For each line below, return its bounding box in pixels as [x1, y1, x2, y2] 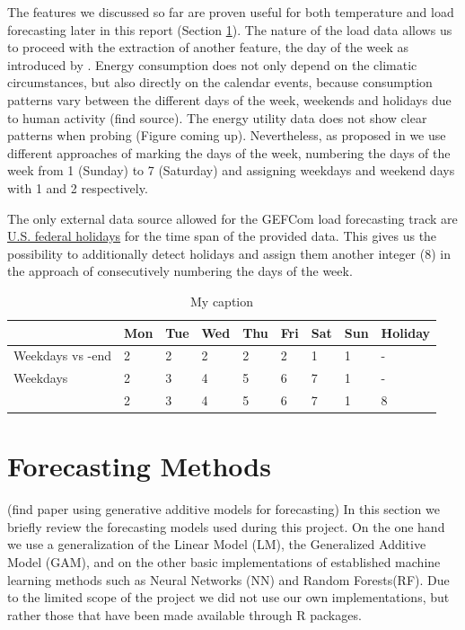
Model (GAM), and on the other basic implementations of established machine [7, 553, 441, 572]
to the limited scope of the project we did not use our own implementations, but [7, 588, 450, 607]
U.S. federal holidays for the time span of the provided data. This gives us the [7, 226, 437, 245]
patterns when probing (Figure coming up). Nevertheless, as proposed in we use [7, 126, 446, 145]
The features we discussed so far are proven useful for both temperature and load [7, 3, 454, 21]
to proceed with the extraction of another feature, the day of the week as [7, 38, 409, 57]
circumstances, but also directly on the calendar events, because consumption [7, 73, 433, 92]
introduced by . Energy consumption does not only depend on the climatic [7, 55, 417, 74]
